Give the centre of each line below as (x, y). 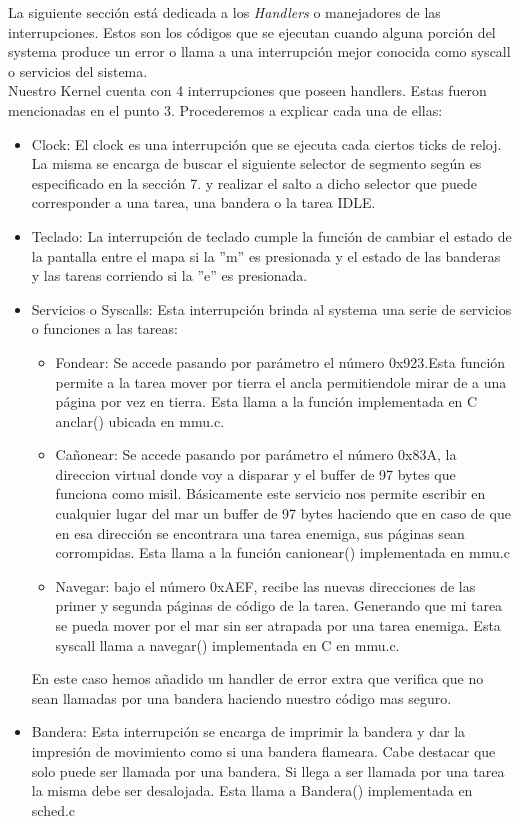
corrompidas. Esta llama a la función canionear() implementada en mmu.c (282, 552)
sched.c (53, 809)
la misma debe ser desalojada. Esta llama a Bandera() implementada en (252, 790)
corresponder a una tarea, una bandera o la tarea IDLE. (203, 202)
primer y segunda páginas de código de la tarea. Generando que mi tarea (279, 605)
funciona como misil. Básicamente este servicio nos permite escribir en (270, 493)
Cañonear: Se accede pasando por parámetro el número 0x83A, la (256, 454)
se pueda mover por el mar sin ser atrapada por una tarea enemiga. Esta (278, 625)
